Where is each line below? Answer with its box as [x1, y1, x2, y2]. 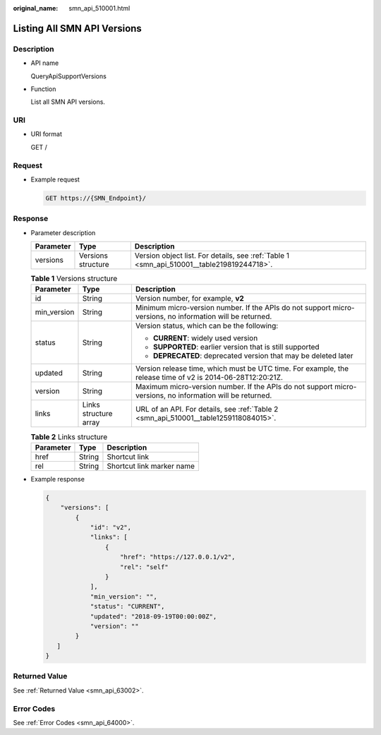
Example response [30, 474, 85, 483]
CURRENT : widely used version [152, 333, 258, 343]
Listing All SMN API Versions [13, 22, 143, 35]
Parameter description [30, 228, 96, 237]
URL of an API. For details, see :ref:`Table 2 [135, 405, 279, 414]
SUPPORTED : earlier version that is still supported [152, 342, 320, 352]
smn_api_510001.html [68, 4, 131, 12]
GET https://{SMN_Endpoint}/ [45, 194, 147, 202]
